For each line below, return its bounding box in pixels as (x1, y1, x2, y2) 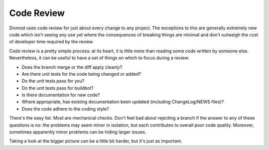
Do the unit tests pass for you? (21, 78, 85, 84)
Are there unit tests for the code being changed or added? (21, 71, 141, 77)
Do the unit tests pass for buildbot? (21, 85, 94, 91)
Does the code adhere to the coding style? (21, 106, 109, 112)
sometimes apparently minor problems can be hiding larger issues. (9, 129, 146, 135)
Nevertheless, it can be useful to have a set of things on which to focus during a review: (9, 55, 189, 61)
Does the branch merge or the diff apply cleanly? (21, 64, 123, 70)
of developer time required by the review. (9, 39, 94, 45)
